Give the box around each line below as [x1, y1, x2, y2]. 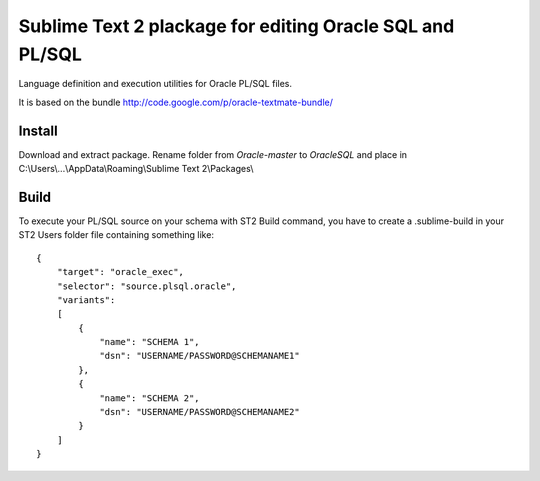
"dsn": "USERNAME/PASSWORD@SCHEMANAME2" [99, 406, 300, 418]
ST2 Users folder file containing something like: [18, 229, 215, 241]
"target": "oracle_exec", [56, 266, 185, 278]
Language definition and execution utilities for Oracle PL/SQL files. [18, 78, 293, 90]
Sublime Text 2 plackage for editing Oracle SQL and [18, 15, 455, 37]
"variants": [56, 294, 116, 305]
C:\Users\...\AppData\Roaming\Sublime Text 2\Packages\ [18, 163, 254, 175]
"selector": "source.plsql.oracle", [56, 280, 237, 292]
